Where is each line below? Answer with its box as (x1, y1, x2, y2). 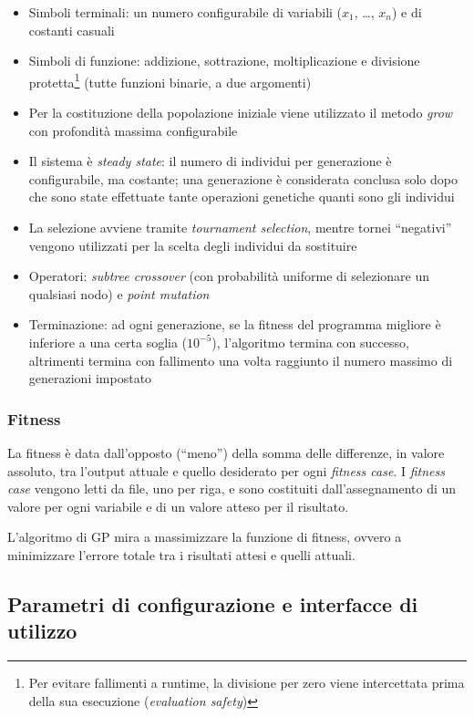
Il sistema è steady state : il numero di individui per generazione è (28, 151, 392, 171)
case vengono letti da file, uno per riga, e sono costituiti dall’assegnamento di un (7, 479, 457, 498)
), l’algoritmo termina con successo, (211, 332, 409, 351)
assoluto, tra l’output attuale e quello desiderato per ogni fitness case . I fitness (7, 461, 445, 480)
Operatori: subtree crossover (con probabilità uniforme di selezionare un (28, 266, 430, 286)
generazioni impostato (28, 369, 152, 388)
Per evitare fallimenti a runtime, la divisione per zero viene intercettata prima (28, 673, 465, 692)
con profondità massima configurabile (28, 120, 238, 140)
